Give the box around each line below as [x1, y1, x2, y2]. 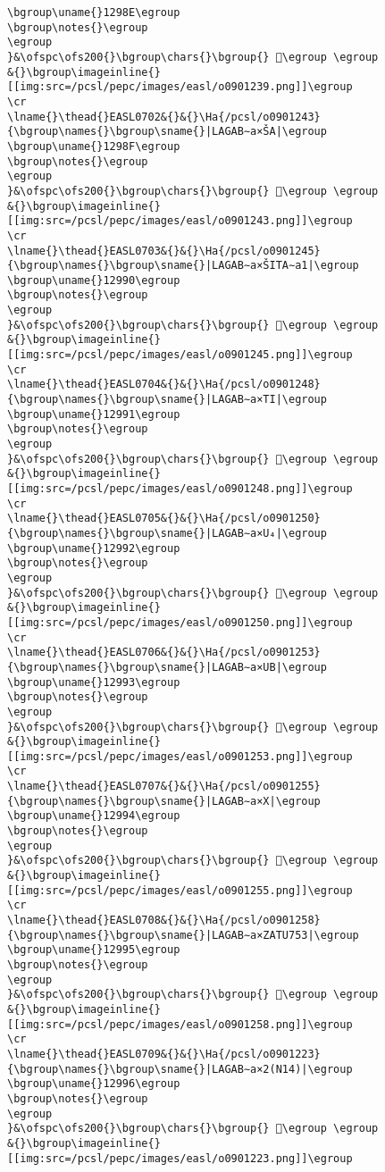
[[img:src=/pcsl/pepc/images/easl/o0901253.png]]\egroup [7, 749, 353, 763]
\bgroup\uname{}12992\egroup [7, 541, 180, 555]
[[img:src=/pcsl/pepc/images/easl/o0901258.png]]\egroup [7, 1017, 353, 1031]
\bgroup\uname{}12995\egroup [7, 943, 180, 957]
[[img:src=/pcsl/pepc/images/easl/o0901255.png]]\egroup [7, 883, 353, 897]
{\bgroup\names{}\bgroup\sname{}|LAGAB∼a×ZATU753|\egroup [7, 928, 359, 942]
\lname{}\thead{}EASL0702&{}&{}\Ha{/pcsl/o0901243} [7, 110, 321, 123]
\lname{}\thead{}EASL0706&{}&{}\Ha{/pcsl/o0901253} [7, 646, 321, 659]
